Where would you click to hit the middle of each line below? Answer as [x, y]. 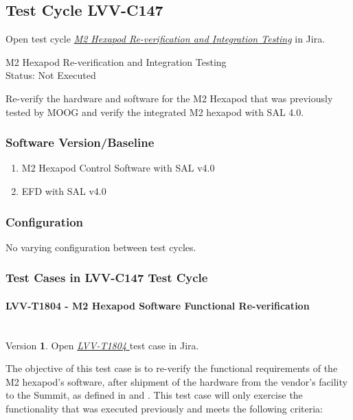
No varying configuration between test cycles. [101, 247]
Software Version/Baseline [80, 142]
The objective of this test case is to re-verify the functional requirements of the [172, 368]
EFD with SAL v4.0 [64, 190]
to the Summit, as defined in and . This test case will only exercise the [154, 395]
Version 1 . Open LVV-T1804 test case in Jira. [102, 345]
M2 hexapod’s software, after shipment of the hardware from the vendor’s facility [176, 381]
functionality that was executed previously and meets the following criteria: [164, 408]
